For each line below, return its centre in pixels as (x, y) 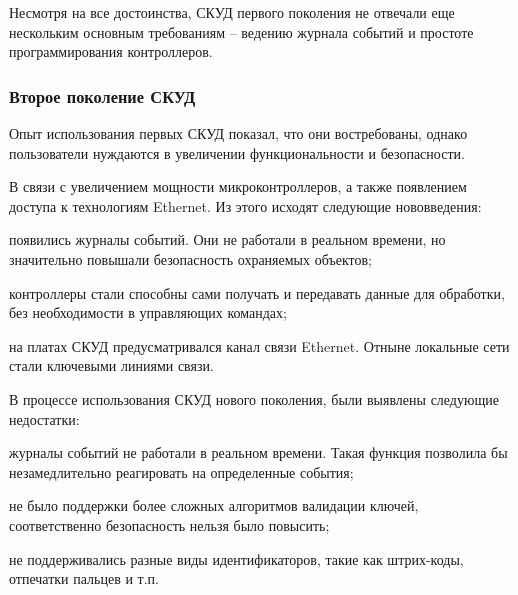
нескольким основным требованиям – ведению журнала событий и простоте (241, 31)
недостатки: (44, 418)
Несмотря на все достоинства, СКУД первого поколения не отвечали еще (232, 12)
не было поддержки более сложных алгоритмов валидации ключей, (214, 505)
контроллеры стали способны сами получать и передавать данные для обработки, (257, 292)
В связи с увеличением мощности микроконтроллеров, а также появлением (238, 186)
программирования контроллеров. (111, 51)
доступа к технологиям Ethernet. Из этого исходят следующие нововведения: (245, 205)
